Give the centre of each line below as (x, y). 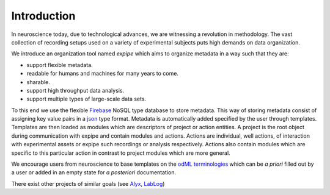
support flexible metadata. (60, 65)
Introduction (43, 16)
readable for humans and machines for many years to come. (102, 74)
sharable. (38, 82)
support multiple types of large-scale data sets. (86, 99)
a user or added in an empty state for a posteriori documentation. (94, 172)
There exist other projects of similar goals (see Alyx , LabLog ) (88, 183)
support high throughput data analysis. (75, 90)
